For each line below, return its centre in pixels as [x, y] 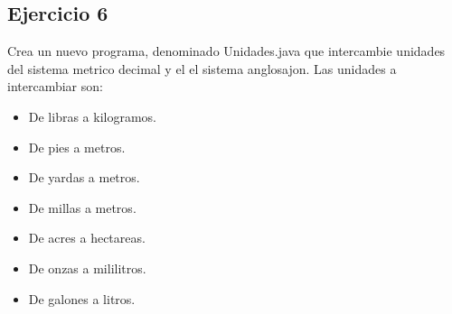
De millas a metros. [82, 207]
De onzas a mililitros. [87, 268]
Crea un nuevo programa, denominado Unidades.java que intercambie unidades [226, 51]
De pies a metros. [77, 147]
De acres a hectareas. [87, 238]
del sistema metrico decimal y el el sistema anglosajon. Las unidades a [202, 68]
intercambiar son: [55, 86]
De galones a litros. [82, 298]
